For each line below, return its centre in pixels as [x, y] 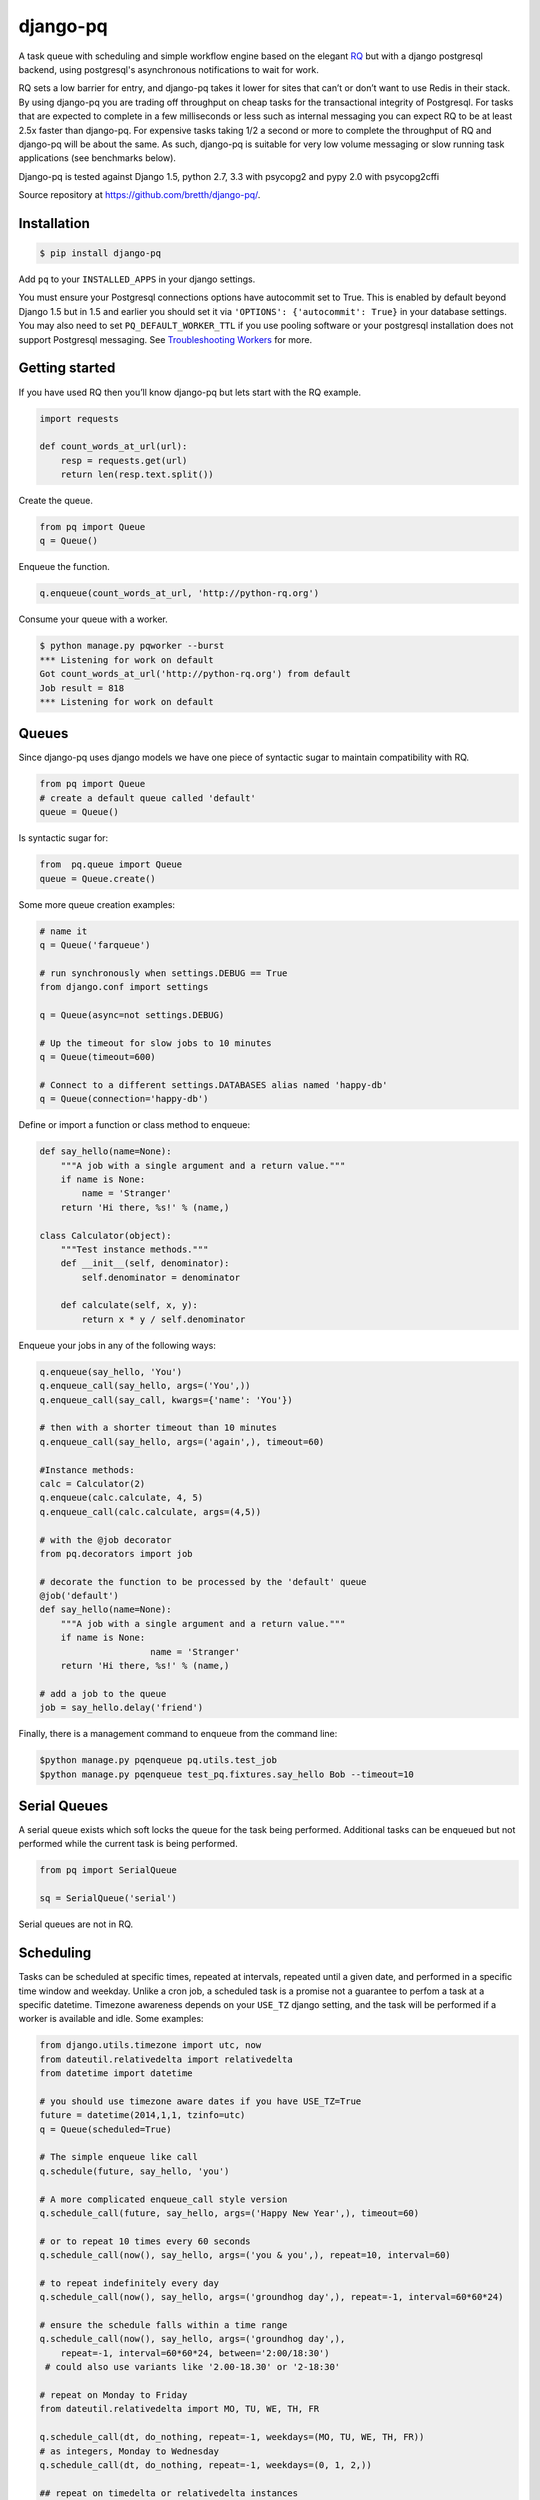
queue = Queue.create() [98, 878]
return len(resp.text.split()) [137, 474]
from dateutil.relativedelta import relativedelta [166, 2059]
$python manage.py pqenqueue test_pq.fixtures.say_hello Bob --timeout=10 [227, 1774]
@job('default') [79, 1596]
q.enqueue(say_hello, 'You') [111, 1371]
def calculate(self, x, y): [129, 1305]
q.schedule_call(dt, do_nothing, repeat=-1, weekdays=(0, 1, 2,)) [205, 2464]
